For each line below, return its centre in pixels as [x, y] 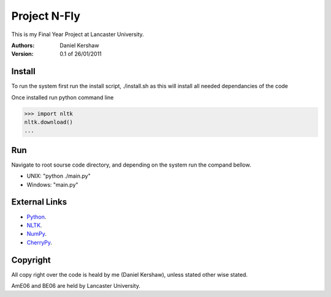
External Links [39, 202]
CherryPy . [39, 242]
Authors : [23, 45]
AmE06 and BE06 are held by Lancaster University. [76, 286]
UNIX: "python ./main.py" [59, 176]
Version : [22, 54]
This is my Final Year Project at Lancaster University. [78, 34]
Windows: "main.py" [53, 184]
